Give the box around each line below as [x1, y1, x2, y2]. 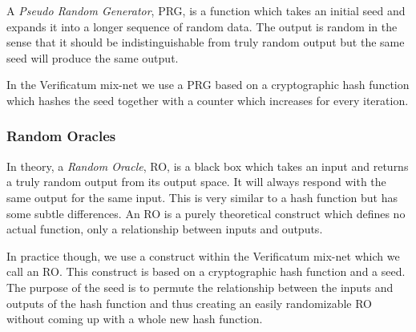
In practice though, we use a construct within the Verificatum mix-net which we [6, 247, 400, 264]
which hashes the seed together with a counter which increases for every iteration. [6, 91, 409, 108]
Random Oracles [6, 126, 116, 146]
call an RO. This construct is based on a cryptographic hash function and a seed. [6, 263, 406, 280]
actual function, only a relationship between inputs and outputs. [6, 221, 323, 237]
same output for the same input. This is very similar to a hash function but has [6, 188, 398, 205]
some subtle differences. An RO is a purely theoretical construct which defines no [6, 204, 406, 221]
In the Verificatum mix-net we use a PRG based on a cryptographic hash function [6, 76, 410, 93]
